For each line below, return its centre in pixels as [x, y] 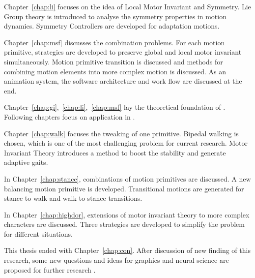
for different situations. [38, 233]
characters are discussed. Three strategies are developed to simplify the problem [124, 224]
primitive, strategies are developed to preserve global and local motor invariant [123, 52]
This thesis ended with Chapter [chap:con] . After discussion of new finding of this [127, 250]
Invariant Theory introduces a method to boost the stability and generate [115, 152]
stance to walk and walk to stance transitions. [73, 198]
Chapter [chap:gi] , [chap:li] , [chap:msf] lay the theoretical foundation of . [115, 107]
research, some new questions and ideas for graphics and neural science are [116, 260]
